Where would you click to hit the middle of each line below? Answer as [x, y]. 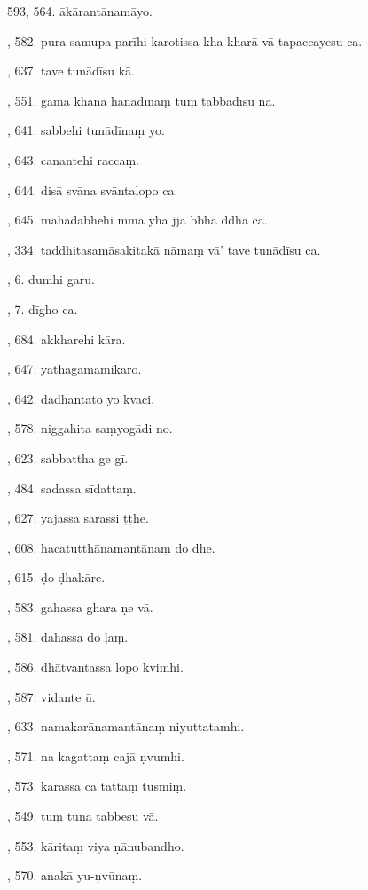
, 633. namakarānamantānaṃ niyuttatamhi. [126, 726]
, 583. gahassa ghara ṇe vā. [80, 606]
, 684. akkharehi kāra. [67, 339]
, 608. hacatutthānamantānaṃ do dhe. [111, 547]
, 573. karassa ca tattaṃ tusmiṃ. [97, 786]
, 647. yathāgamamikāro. [74, 369]
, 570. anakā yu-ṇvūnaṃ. [75, 875]
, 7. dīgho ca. [43, 308]
